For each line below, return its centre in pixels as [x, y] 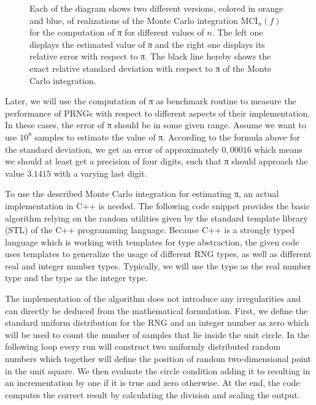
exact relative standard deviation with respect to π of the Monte [150, 68]
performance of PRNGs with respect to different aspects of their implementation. [158, 113]
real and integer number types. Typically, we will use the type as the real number [158, 265]
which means [278, 149]
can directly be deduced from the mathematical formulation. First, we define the [156, 310]
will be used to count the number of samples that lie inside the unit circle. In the [157, 334]
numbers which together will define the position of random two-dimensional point [158, 359]
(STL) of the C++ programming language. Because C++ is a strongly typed [150, 230]
